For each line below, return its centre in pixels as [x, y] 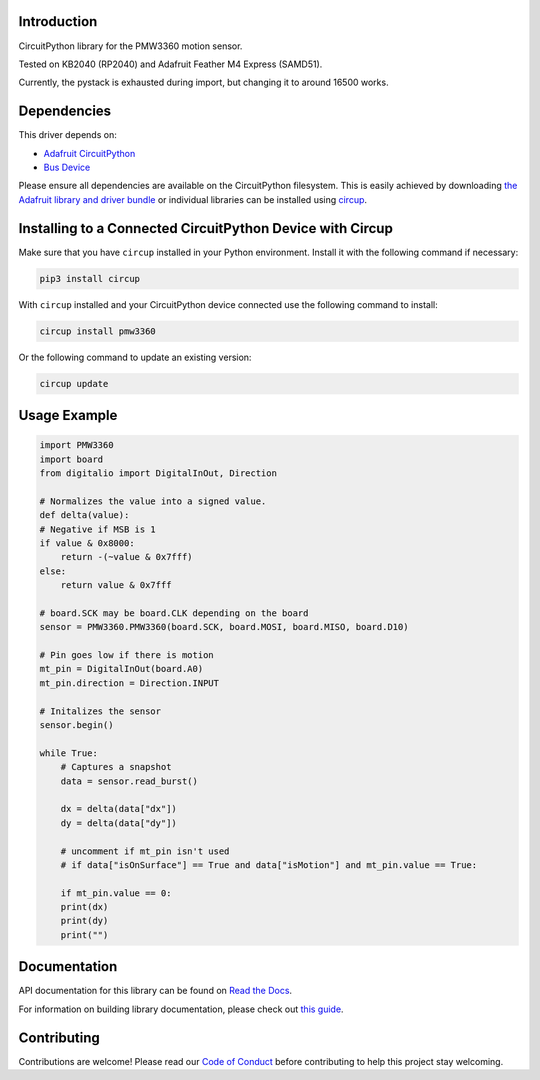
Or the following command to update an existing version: [135, 357]
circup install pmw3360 [98, 331]
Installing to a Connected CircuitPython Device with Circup [206, 228]
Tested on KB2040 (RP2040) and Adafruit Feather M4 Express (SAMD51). [170, 64]
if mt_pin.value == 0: [116, 893]
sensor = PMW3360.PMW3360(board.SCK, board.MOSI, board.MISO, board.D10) [224, 627]
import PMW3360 [76, 445]
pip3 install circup [89, 278]
